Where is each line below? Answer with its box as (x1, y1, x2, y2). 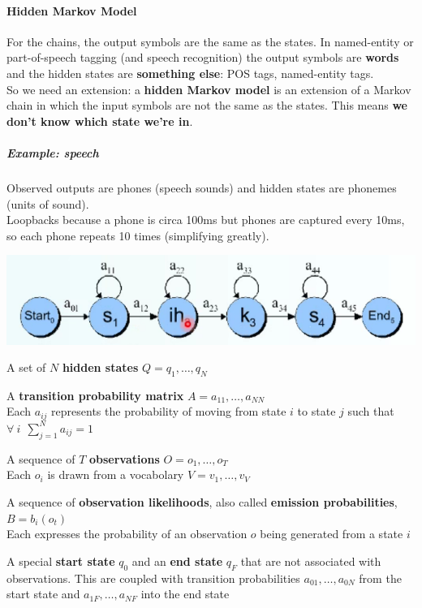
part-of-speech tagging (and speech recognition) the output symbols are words (6, 49, 399, 66)
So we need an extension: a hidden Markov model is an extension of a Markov (6, 80, 411, 97)
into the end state (140, 585, 230, 602)
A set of (6, 359, 46, 376)
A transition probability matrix (6, 386, 184, 403)
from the (359, 569, 402, 586)
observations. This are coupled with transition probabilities (6, 569, 300, 586)
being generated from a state (260, 525, 403, 542)
